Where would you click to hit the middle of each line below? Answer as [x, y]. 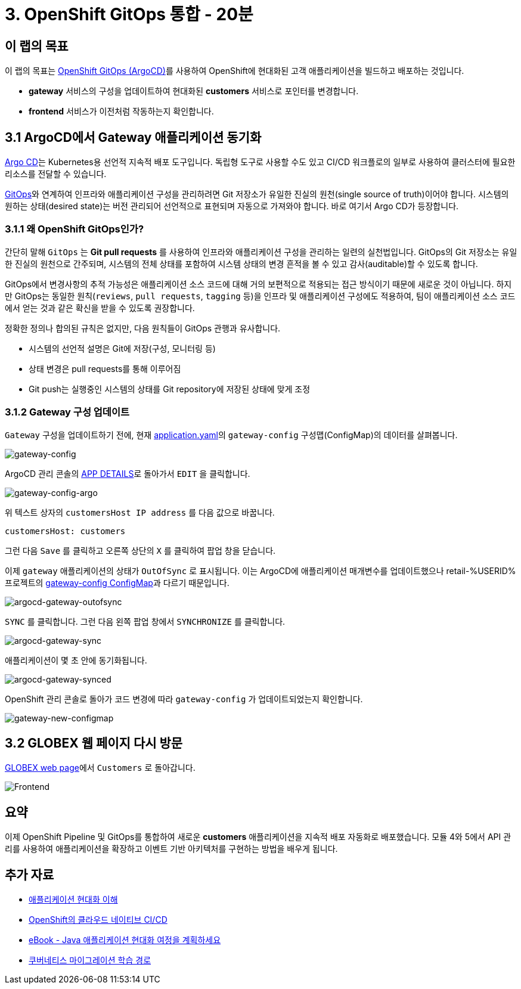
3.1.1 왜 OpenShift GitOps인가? [75, 229]
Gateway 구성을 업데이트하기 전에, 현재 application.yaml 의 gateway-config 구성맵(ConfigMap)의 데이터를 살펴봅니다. [231, 435]
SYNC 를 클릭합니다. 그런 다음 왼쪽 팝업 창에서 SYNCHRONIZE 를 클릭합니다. [145, 621]
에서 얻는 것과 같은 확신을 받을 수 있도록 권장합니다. [100, 308]
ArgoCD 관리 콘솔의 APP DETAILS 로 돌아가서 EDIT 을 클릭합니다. [128, 473]
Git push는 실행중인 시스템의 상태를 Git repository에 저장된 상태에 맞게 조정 [170, 389]
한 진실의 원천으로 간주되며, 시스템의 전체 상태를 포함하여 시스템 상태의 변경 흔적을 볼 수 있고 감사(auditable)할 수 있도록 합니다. [241, 263]
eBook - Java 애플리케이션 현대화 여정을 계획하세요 [125, 940]
